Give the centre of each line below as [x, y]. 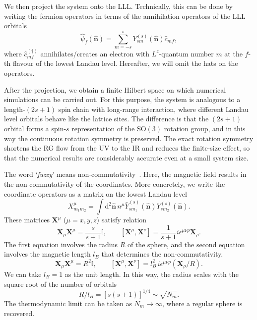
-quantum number [186, 53]
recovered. [19, 313]
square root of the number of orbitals [61, 284]
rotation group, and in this [205, 128]
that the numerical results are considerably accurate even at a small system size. [126, 157]
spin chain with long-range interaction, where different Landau [153, 109]
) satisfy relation [122, 220]
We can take [23, 274]
